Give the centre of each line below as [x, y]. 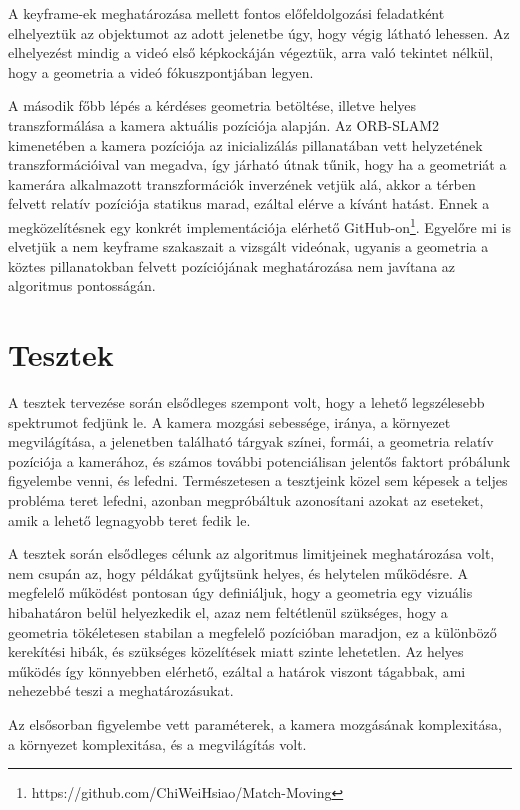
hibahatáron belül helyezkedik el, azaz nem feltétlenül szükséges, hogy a [228, 612]
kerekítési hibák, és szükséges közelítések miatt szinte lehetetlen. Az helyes [236, 651]
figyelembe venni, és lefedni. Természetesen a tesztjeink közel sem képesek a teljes [258, 480]
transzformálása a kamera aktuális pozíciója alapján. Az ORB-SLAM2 [224, 124]
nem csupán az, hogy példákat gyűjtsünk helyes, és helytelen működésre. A [238, 572]
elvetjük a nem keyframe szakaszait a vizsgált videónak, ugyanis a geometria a [248, 246]
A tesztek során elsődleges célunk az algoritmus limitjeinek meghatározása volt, [251, 553]
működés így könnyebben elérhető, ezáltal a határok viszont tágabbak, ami [237, 670]
